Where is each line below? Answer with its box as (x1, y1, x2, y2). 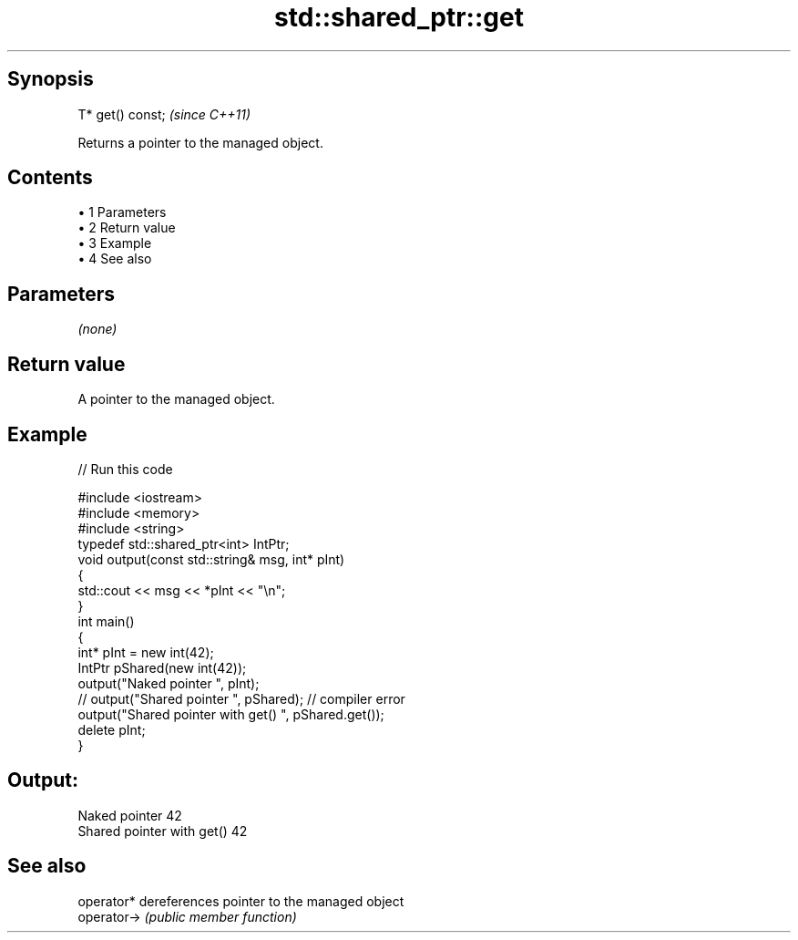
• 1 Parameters (77, 204, 167, 221)
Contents (7, 166, 93, 190)
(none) (77, 321, 118, 337)
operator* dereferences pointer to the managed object (77, 893, 404, 909)
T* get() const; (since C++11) (77, 106, 251, 122)
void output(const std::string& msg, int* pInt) (77, 551, 345, 567)
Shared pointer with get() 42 (77, 822, 248, 839)
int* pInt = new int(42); (77, 644, 214, 660)
